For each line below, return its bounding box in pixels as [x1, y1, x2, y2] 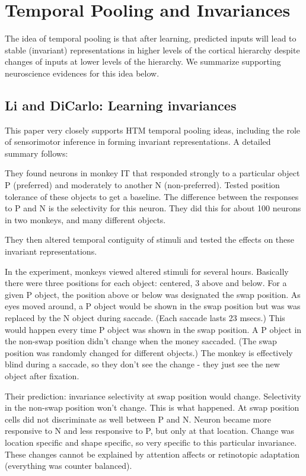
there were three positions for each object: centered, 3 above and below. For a [5, 277, 287, 289]
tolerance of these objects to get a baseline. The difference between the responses [5, 190, 299, 202]
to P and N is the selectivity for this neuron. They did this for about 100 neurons [5, 202, 301, 214]
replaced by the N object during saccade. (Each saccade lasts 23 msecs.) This [5, 312, 285, 324]
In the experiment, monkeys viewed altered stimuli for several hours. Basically [5, 265, 289, 277]
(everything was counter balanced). [5, 459, 132, 472]
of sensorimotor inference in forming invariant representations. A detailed [5, 135, 271, 148]
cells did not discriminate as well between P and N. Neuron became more [5, 412, 271, 425]
